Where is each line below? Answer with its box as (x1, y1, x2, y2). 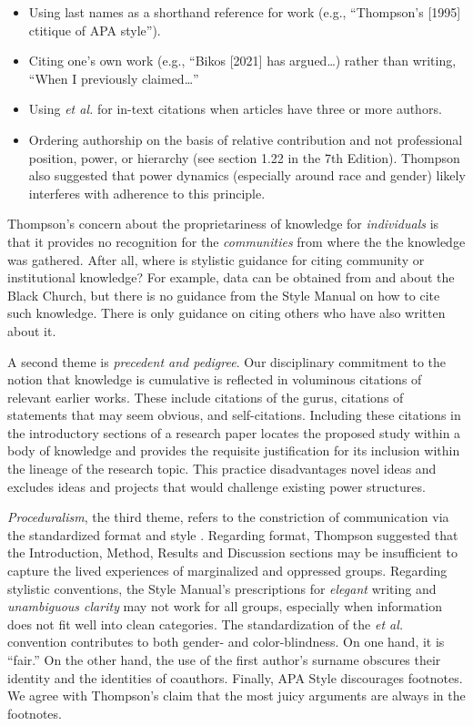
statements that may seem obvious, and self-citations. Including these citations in (7, 405, 461, 424)
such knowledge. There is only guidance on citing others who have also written (7, 303, 446, 322)
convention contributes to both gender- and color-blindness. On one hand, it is (7, 632, 445, 651)
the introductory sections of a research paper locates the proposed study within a (7, 423, 461, 442)
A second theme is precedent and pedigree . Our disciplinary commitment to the (7, 352, 447, 371)
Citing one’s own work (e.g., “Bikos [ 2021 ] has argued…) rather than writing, (28, 51, 457, 70)
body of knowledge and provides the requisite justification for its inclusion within (7, 441, 460, 460)
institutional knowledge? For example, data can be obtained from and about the (7, 268, 455, 287)
